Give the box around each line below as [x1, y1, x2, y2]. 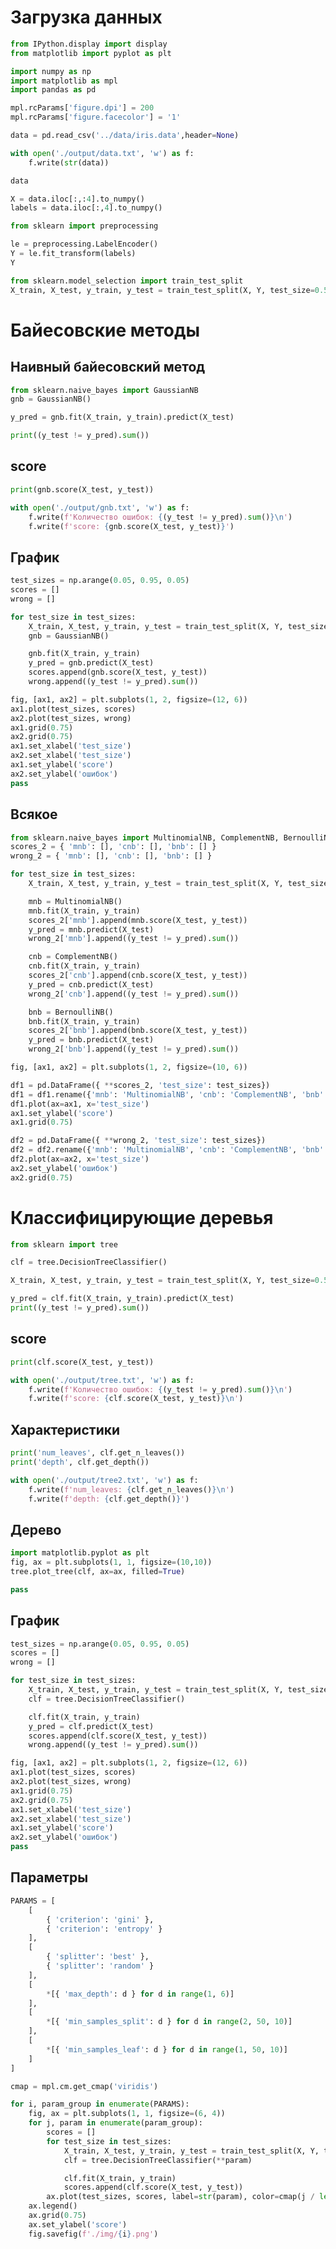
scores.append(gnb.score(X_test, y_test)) [28, 667, 208, 678]
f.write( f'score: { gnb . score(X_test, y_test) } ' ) [28, 521, 235, 531]
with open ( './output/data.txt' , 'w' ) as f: [10, 148, 195, 158]
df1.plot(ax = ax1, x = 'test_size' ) [10, 1099, 150, 1109]
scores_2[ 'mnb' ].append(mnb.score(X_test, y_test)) [28, 915, 248, 925]
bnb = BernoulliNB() [28, 1007, 114, 1017]
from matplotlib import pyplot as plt [10, 48, 172, 58]
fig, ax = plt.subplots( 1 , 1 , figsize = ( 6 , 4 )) [28, 2109, 226, 2119]
